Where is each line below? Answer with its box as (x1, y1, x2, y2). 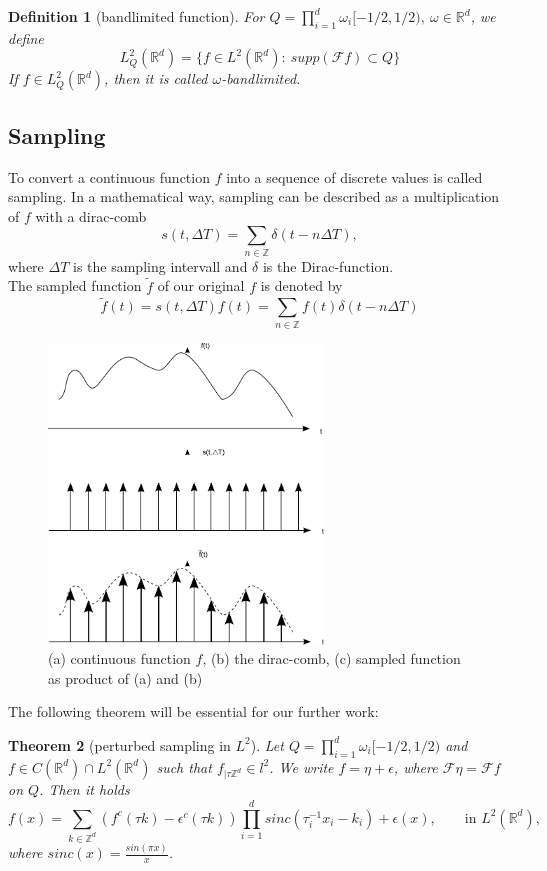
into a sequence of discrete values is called (226, 166, 483, 187)
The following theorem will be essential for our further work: (8, 701, 379, 722)
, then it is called (104, 68, 208, 89)
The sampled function (8, 275, 142, 296)
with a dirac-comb (35, 205, 147, 226)
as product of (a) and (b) (48, 667, 203, 688)
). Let (250, 734, 284, 755)
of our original (157, 275, 245, 296)
